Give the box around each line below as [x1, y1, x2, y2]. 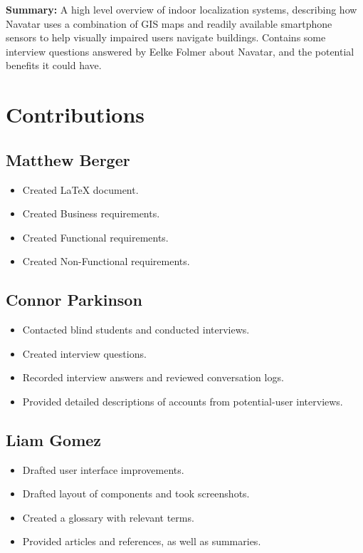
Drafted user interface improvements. [22, 462, 184, 477]
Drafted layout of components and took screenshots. [22, 486, 250, 501]
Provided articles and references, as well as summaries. [22, 534, 261, 549]
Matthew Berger [6, 148, 130, 170]
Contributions [6, 100, 145, 129]
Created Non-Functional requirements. [22, 254, 190, 269]
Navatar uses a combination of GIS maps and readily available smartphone [6, 16, 332, 31]
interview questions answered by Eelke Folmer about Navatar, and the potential [6, 43, 354, 58]
